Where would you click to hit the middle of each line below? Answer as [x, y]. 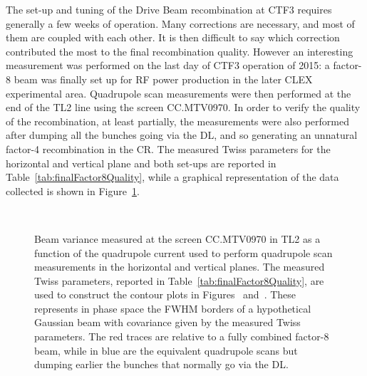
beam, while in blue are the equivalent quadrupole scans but [166, 350]
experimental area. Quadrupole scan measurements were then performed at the [179, 93]
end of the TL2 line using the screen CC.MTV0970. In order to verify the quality [183, 107]
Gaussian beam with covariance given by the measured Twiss [167, 322]
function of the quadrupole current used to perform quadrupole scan [183, 252]
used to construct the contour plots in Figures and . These [165, 294]
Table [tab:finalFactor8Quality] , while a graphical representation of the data [172, 177]
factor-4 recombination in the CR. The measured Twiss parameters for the [168, 148]
